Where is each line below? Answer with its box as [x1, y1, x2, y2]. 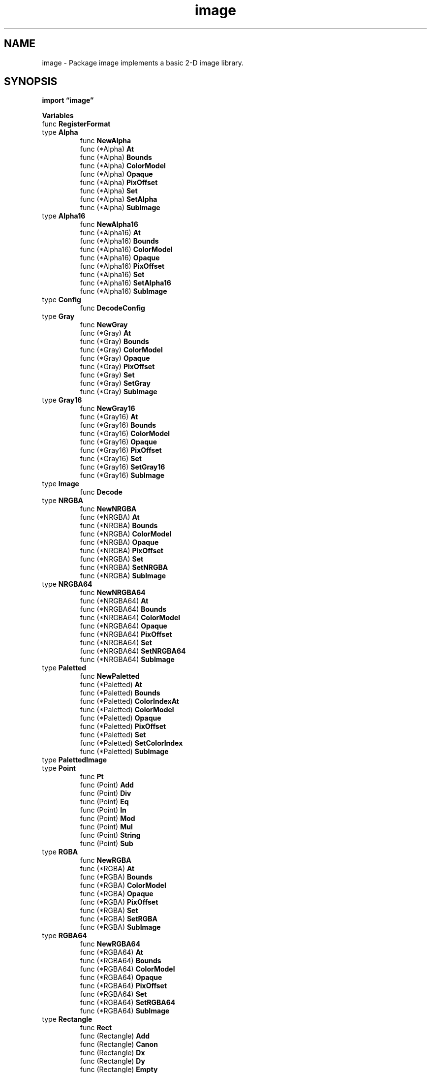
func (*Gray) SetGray [80, 379, 151, 388]
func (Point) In [80, 806, 126, 815]
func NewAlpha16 [80, 220, 138, 229]
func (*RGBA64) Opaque [80, 973, 162, 982]
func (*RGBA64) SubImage [80, 1007, 170, 1015]
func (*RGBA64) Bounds [80, 956, 161, 965]
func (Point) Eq [80, 797, 129, 806]
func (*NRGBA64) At [80, 597, 149, 605]
